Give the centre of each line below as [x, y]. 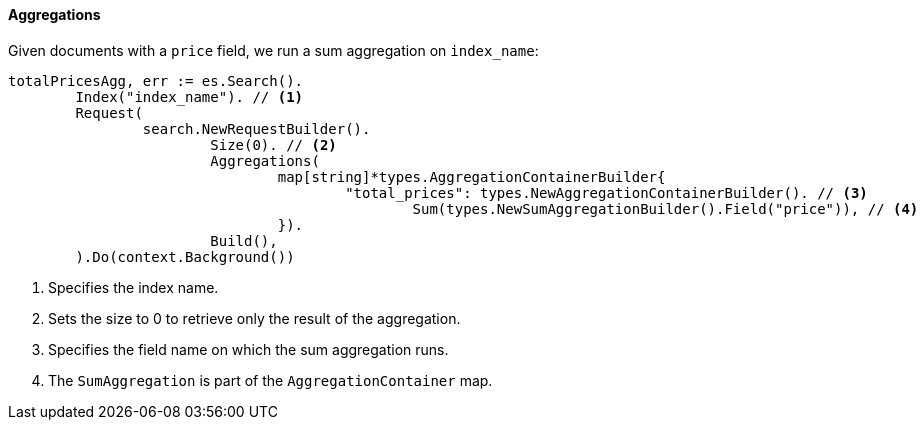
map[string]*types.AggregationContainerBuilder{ [471, 176]
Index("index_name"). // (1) [189, 96]
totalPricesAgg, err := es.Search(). [156, 80]
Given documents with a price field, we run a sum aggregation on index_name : [273, 50]
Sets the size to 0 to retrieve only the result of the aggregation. [254, 318]
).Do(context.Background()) [185, 256]
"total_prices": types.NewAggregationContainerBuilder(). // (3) [606, 192]
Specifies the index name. [133, 287]
